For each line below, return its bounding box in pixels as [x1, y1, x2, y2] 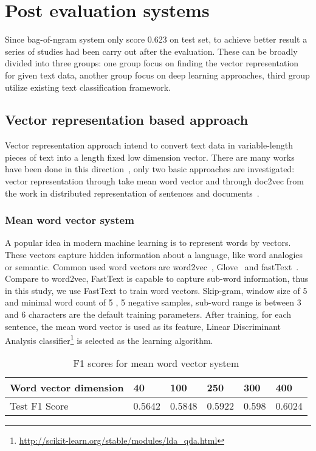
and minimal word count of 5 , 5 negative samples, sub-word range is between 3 [5, 296, 301, 309]
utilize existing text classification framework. [5, 80, 171, 93]
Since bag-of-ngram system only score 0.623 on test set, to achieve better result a [5, 33, 307, 46]
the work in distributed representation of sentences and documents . [5, 186, 259, 199]
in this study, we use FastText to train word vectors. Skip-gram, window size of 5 [5, 284, 307, 296]
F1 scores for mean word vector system [73, 356, 239, 371]
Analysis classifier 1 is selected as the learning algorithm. [5, 332, 213, 346]
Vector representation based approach [5, 110, 249, 129]
